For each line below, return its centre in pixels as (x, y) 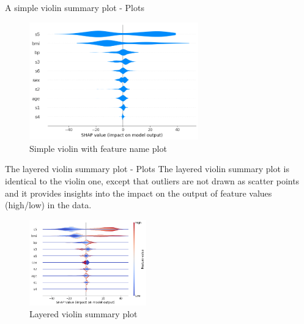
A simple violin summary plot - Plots (75, 7)
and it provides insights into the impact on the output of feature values (139, 193)
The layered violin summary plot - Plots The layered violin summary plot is (147, 169)
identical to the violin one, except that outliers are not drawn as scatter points (152, 181)
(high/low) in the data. (48, 205)
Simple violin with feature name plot (98, 148)
